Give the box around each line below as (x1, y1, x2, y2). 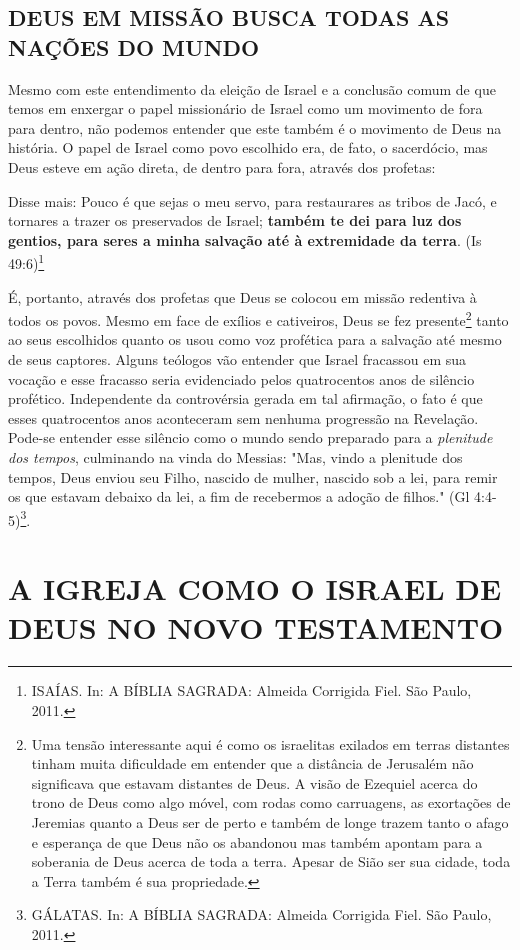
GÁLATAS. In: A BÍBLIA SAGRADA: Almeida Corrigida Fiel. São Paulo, (31, 904, 492, 925)
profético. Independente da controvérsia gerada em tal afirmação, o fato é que (8, 388, 483, 409)
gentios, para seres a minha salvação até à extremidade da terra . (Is (8, 229, 482, 250)
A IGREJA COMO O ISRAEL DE (8, 568, 502, 609)
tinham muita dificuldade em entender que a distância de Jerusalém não (31, 753, 474, 774)
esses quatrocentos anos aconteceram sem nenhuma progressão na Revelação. (8, 407, 479, 428)
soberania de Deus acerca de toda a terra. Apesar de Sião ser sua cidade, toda (31, 851, 511, 872)
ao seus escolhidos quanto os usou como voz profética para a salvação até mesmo (8, 329, 502, 350)
